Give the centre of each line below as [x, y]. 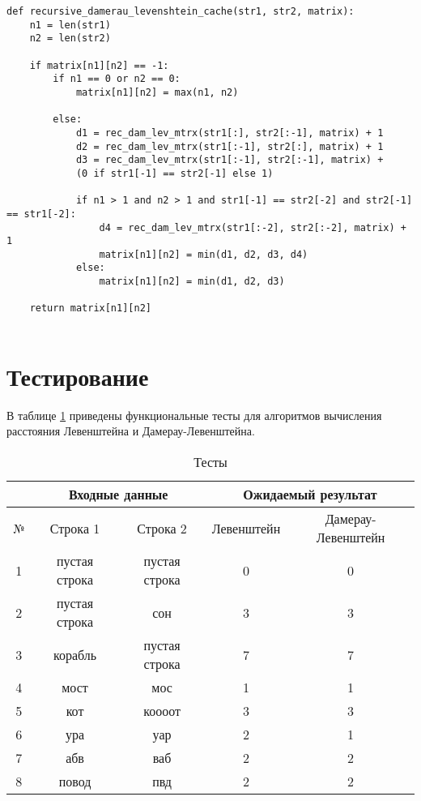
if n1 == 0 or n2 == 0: [117, 79]
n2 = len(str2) [70, 39]
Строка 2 [162, 528]
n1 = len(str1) [70, 25]
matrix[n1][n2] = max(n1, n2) [157, 92]
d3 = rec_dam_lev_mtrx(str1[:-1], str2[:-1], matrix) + [230, 160]
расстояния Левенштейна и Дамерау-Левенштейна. [131, 431]
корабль [75, 654]
